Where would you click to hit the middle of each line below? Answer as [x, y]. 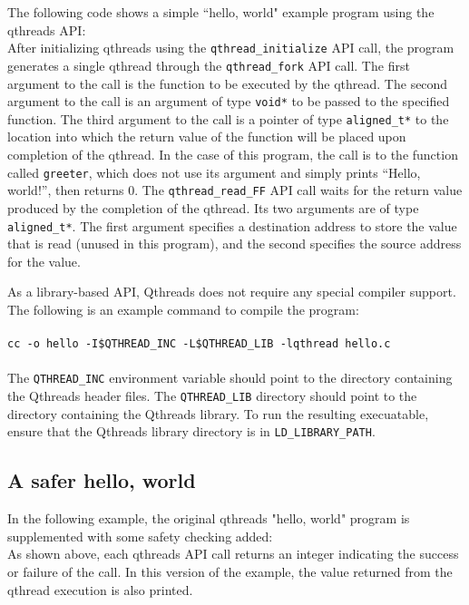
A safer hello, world [102, 480]
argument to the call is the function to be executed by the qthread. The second [228, 83]
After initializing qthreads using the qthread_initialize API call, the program [231, 48]
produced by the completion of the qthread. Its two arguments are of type [213, 207]
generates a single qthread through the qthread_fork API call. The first [209, 65]
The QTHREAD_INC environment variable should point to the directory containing [230, 378]
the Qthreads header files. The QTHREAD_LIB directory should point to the [212, 396]
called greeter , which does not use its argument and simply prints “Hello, [214, 172]
